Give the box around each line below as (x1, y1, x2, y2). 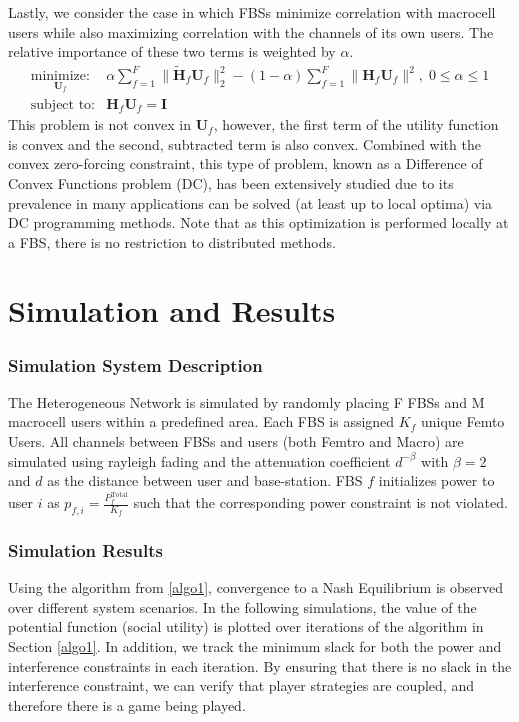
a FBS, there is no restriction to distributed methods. (8, 231, 336, 252)
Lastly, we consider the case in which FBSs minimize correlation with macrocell (8, 2, 496, 22)
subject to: (30, 97, 95, 112)
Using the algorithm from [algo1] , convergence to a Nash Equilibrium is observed (8, 577, 504, 598)
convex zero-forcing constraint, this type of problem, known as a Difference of (8, 153, 483, 174)
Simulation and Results (8, 290, 336, 331)
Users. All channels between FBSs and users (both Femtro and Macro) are (8, 431, 464, 452)
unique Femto (420, 411, 505, 432)
